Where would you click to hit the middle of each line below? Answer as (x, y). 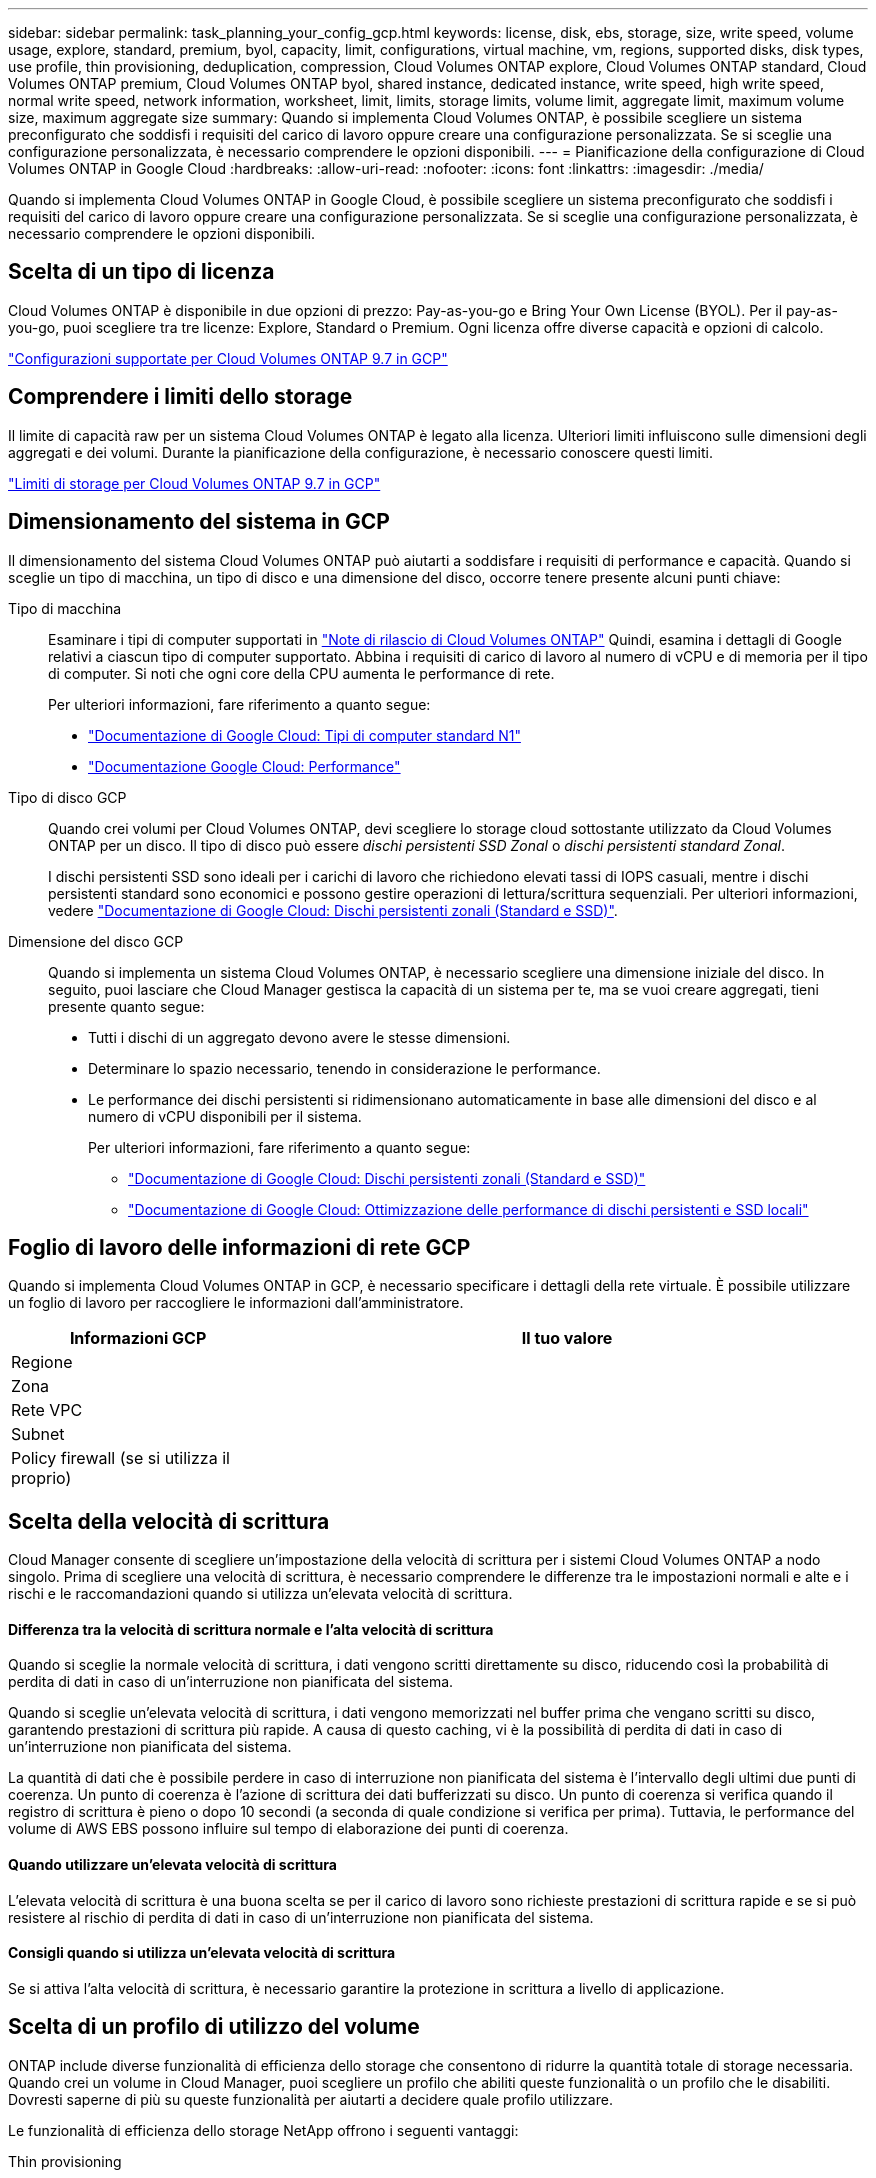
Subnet (38, 1434)
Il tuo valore (567, 1338)
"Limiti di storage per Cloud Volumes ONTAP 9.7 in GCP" (194, 483)
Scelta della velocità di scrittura (169, 1521)
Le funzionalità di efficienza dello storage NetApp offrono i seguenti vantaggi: (263, 2130)
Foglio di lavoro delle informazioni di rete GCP (239, 1247)
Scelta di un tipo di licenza (141, 272)
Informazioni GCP (138, 1338)
